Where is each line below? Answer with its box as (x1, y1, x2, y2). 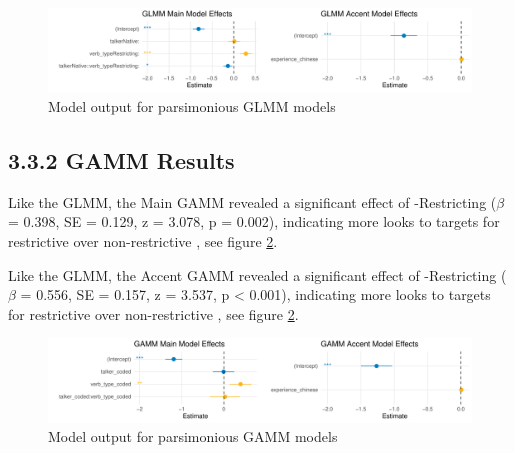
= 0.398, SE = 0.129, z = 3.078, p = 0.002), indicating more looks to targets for (8, 211, 500, 232)
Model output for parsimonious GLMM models (48, 96, 336, 117)
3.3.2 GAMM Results (8, 145, 235, 176)
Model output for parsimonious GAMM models (48, 426, 338, 447)
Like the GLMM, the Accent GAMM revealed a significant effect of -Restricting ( (8, 264, 507, 285)
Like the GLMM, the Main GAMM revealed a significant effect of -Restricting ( (8, 191, 497, 212)
